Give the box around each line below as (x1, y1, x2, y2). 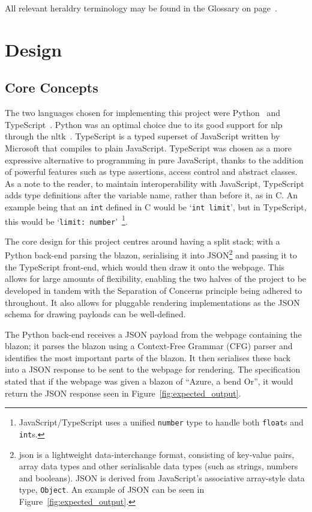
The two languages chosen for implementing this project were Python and (5, 106, 281, 119)
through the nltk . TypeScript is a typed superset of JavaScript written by (5, 130, 280, 142)
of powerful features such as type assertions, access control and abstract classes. (5, 165, 298, 178)
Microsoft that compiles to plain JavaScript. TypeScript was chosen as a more (5, 141, 292, 154)
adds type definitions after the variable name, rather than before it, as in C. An (5, 189, 298, 201)
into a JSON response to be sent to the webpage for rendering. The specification (5, 363, 301, 376)
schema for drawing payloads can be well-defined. (5, 308, 186, 320)
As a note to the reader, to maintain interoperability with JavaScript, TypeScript (5, 177, 304, 189)
